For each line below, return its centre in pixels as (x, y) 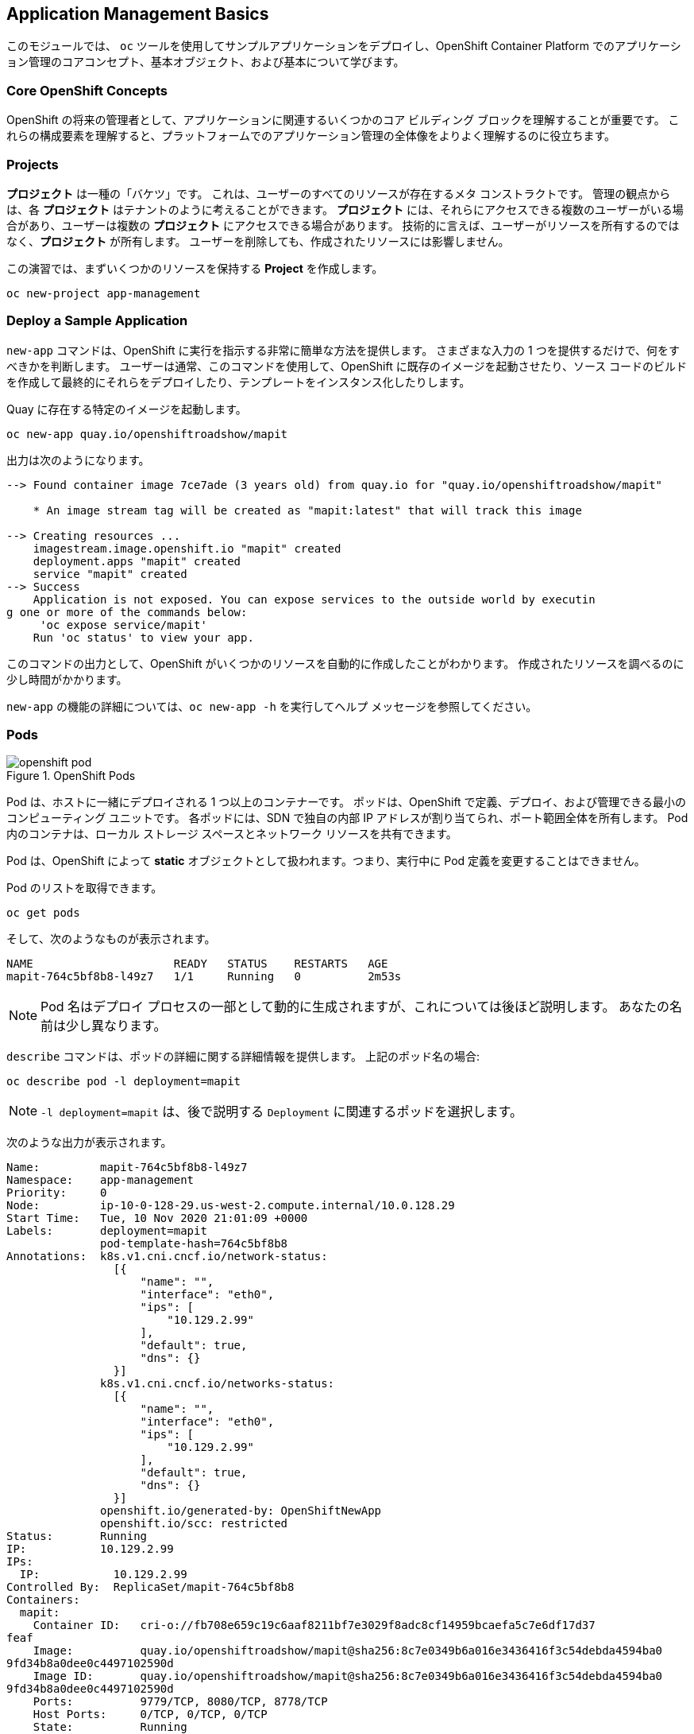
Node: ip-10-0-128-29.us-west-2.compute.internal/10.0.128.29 (231, 1206)
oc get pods (43, 913)
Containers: (43, 1600)
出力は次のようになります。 (78, 460)
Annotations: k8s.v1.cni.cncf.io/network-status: (167, 1257)
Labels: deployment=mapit (107, 1231)
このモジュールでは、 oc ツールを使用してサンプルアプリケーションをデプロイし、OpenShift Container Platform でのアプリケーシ (344, 46)
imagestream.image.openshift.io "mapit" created (187, 548)
